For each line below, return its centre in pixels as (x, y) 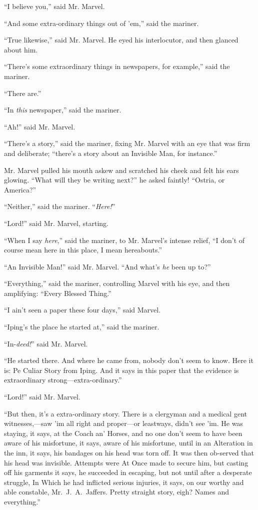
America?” (20, 189)
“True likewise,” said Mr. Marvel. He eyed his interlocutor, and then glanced (121, 40)
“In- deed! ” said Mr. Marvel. (46, 343)
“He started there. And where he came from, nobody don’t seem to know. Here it (129, 360)
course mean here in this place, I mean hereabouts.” (83, 250)
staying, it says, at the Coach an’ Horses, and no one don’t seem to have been (123, 433)
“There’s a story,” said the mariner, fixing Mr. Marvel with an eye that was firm (127, 143)
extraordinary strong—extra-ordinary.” (63, 380)
